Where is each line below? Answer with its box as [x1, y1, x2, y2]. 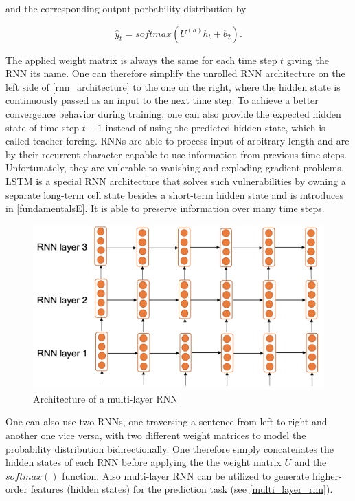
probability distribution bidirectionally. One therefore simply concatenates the [5, 441, 334, 456]
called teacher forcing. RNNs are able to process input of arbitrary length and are [5, 134, 350, 148]
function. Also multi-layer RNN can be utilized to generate [62, 468, 310, 482]
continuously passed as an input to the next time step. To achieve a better [5, 93, 319, 107]
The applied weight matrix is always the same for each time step [5, 52, 277, 67]
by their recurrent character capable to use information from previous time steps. [5, 147, 347, 161]
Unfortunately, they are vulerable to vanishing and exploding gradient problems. [5, 160, 344, 175]
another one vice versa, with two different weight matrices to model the [5, 428, 306, 442]
